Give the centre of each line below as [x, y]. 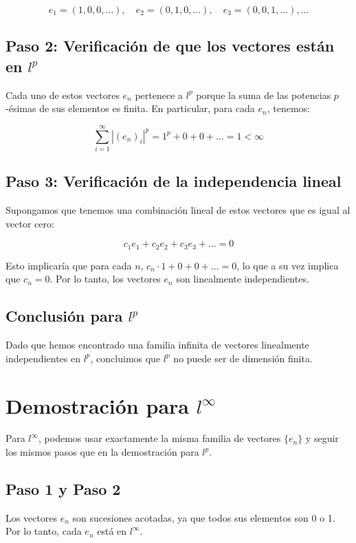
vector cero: [30, 223]
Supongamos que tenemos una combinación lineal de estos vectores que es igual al [178, 210]
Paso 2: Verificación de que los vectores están [170, 46]
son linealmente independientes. [243, 279]
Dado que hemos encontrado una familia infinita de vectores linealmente [157, 345]
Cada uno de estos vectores [63, 95]
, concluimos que [125, 358]
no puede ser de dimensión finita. [243, 358]
